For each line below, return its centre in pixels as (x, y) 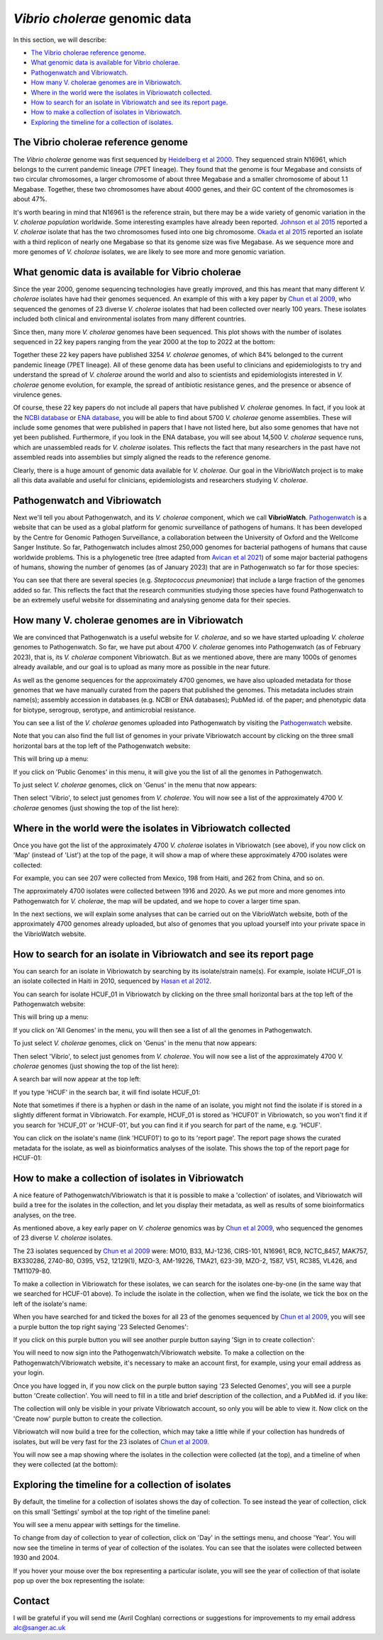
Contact (31, 1601)
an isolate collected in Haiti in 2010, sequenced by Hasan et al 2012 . (112, 981)
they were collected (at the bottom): (66, 1465)
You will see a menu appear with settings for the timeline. (97, 1524)
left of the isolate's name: (50, 1304)
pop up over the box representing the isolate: (79, 1580)
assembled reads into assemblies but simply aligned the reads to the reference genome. (142, 457)
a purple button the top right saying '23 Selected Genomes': (101, 1326)
